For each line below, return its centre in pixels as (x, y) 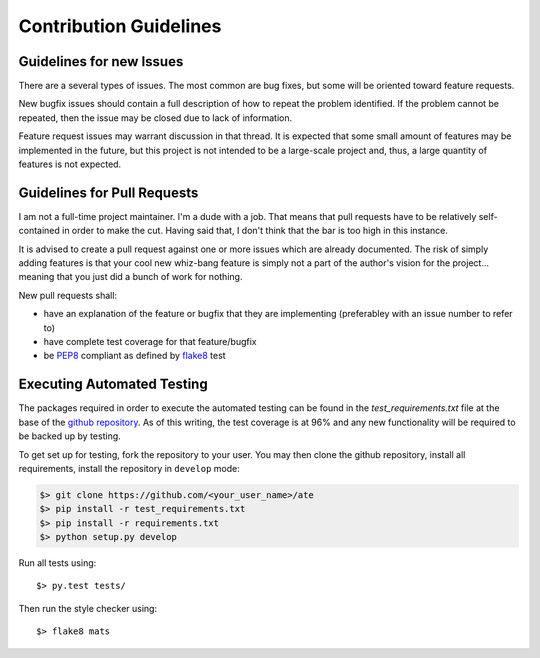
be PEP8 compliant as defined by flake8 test (134, 356)
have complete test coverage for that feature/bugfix (150, 342)
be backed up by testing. (70, 436)
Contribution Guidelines (120, 26)
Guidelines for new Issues (101, 61)
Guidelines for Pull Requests (108, 192)
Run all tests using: (57, 563)
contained (39, 231)
